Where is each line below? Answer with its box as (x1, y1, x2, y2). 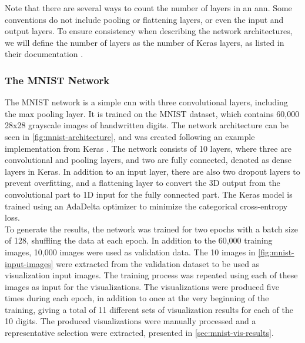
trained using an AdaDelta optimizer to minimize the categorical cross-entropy (5, 199, 288, 212)
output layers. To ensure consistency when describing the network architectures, (5, 25, 293, 37)
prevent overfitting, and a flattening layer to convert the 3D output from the (5, 177, 280, 189)
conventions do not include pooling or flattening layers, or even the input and (5, 13, 284, 25)
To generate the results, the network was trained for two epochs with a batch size (5, 222, 299, 235)
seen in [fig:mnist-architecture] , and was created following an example (5, 130, 255, 142)
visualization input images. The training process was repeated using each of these (5, 269, 298, 281)
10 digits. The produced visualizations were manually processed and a (5, 315, 256, 327)
